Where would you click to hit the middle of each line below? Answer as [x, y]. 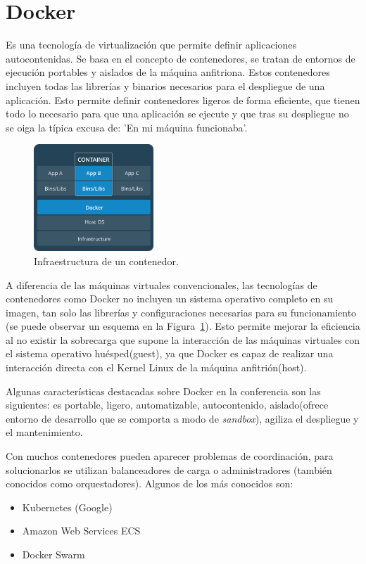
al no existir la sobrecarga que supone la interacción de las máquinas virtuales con [183, 339]
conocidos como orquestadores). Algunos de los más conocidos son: [150, 483]
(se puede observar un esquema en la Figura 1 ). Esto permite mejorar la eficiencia [183, 326]
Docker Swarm [53, 555]
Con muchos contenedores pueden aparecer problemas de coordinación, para [170, 456]
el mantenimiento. [44, 432]
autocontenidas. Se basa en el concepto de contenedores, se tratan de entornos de [181, 58]
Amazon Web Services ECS [81, 531]
